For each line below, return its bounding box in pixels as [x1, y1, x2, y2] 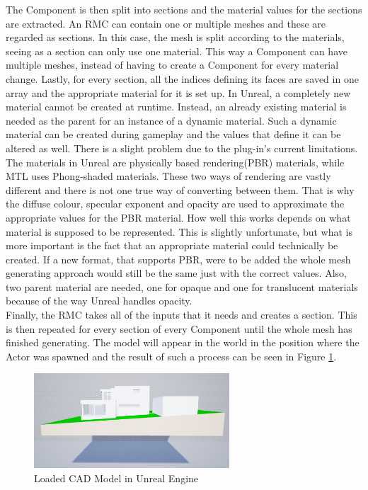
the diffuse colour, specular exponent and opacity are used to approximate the [6, 196, 345, 211]
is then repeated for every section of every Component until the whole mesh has [6, 321, 352, 336]
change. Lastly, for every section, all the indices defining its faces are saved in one [6, 71, 359, 86]
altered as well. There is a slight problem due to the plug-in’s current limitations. [6, 140, 358, 155]
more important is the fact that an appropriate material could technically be [6, 238, 338, 253]
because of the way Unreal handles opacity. [6, 293, 192, 308]
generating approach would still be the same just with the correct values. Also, [6, 266, 347, 280]
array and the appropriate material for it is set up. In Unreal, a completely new [6, 85, 351, 100]
